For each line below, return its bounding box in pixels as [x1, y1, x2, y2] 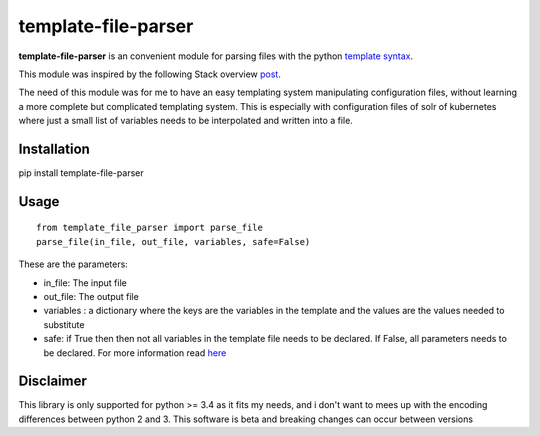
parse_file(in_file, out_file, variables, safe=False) [36, 236, 311, 247]
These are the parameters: [18, 258, 129, 270]
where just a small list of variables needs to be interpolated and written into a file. [18, 115, 354, 127]
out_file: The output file [43, 290, 139, 302]
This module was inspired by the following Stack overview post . [18, 68, 282, 80]
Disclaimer [18, 373, 87, 390]
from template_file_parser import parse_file [36, 222, 264, 234]
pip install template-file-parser [18, 167, 144, 179]
